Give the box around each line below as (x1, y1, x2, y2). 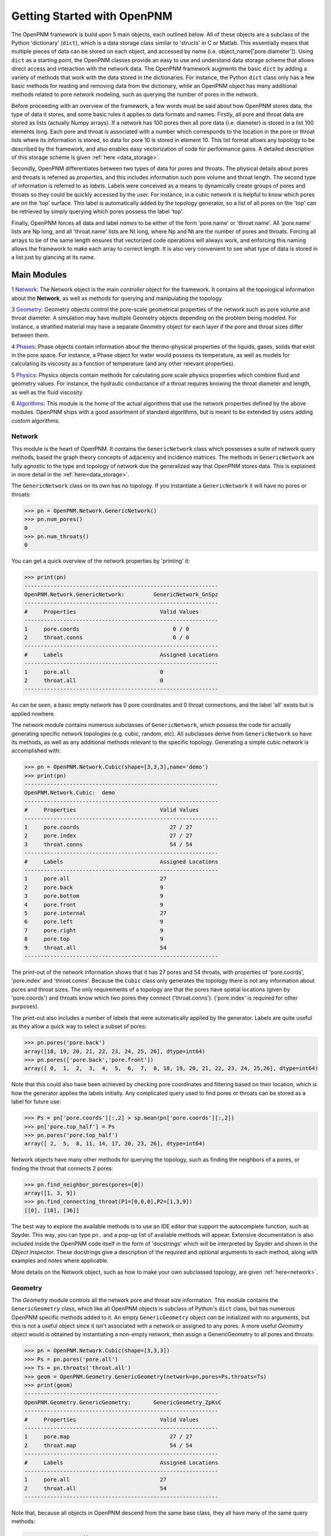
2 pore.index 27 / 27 (24, 833, 192, 839)
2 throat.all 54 (24, 1484, 167, 1492)
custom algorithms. (11, 417, 61, 424)
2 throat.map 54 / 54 (24, 1441, 192, 1449)
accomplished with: (11, 747, 61, 754)
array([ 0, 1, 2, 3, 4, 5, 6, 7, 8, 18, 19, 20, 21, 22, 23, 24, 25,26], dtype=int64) (24, 1065, 319, 1072)
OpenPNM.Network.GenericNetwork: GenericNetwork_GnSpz (24, 591, 219, 598)
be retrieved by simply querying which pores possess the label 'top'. (11, 208, 184, 215)
